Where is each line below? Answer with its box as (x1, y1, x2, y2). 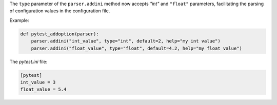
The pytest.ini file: (9, 58, 48, 65)
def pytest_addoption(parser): (20, 31, 100, 37)
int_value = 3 (20, 79, 56, 85)
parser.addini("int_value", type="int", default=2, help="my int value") (31, 38, 221, 44)
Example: (9, 17, 29, 23)
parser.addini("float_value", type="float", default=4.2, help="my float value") (31, 45, 242, 51)
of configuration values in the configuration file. (9, 8, 110, 14)
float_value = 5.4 (20, 87, 67, 92)
